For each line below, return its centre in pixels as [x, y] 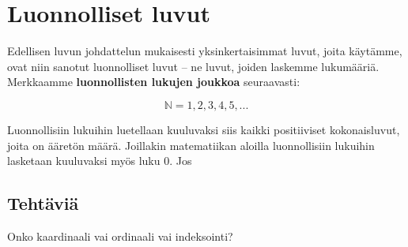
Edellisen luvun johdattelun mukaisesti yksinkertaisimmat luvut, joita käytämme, [205, 51]
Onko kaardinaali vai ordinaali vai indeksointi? [120, 236]
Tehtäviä [43, 203]
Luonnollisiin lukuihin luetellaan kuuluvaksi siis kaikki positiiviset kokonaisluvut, [204, 129]
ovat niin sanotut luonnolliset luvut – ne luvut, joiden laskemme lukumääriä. [193, 66]
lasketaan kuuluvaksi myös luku [84, 161]
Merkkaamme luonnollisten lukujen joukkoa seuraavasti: [154, 82]
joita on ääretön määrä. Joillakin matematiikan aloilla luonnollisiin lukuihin [191, 145]
